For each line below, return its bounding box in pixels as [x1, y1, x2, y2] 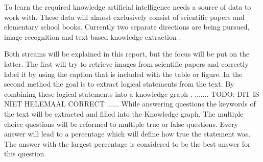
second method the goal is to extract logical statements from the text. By [4, 78, 234, 89]
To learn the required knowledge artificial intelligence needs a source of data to [4, 2, 251, 12]
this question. [4, 148, 46, 159]
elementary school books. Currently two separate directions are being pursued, [4, 21, 250, 32]
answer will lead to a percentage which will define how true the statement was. [4, 128, 251, 139]
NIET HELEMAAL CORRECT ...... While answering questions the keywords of [4, 98, 256, 109]
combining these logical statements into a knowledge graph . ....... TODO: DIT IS [4, 88, 259, 99]
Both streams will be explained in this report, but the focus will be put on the [4, 48, 250, 59]
